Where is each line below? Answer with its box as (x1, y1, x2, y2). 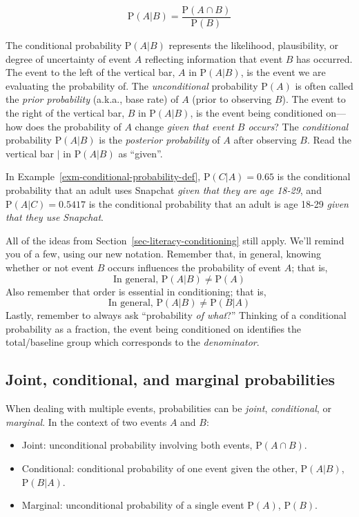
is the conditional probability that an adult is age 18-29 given (88, 196, 349, 211)
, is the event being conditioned (190, 106, 323, 120)
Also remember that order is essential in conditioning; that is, (6, 284, 266, 298)
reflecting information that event (144, 51, 283, 66)
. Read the (307, 133, 351, 147)
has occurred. (296, 51, 353, 66)
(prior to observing (192, 92, 272, 106)
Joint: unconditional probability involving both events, (21, 438, 253, 452)
